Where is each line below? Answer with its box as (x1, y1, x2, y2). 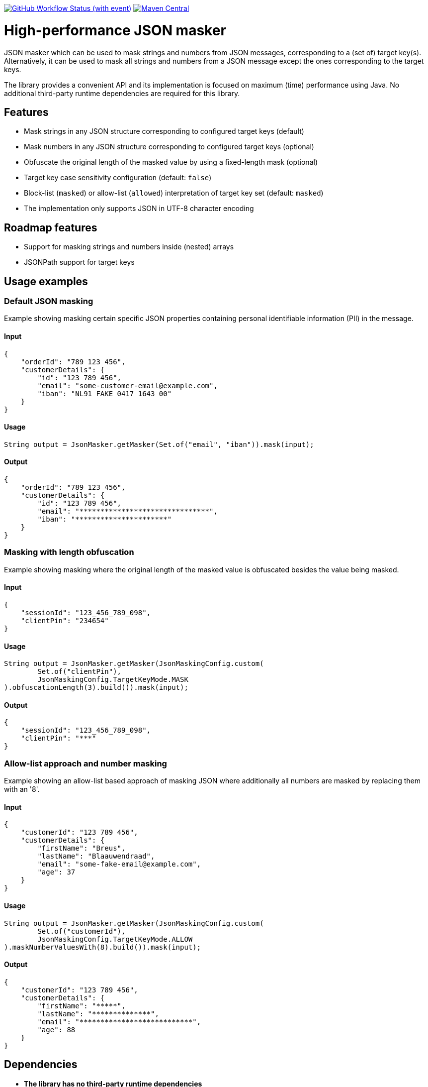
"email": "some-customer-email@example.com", (37, 381, 218, 390)
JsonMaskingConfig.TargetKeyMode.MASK (37, 675, 188, 684)
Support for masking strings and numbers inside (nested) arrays (24, 242, 234, 251)
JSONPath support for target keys (24, 258, 135, 267)
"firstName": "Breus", (37, 844, 126, 853)
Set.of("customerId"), (37, 927, 126, 935)
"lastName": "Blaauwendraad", (37, 852, 155, 861)
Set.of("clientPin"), (37, 667, 122, 676)
